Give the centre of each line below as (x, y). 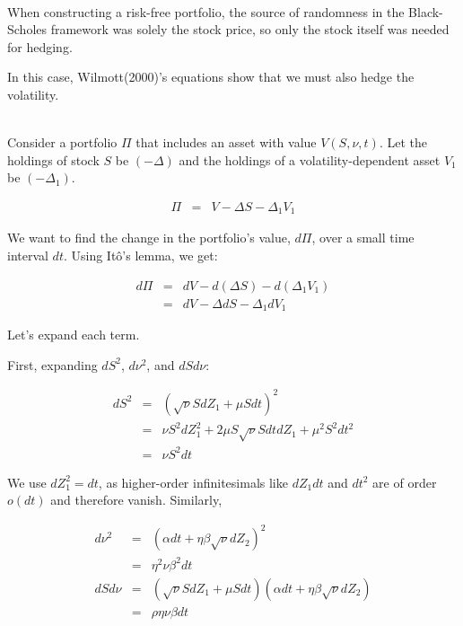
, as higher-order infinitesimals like (193, 482)
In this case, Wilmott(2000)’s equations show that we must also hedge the (211, 77)
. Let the (403, 142)
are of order (405, 482)
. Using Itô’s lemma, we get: (140, 256)
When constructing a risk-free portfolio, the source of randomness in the (206, 11)
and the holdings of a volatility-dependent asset (310, 159)
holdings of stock (53, 159)
